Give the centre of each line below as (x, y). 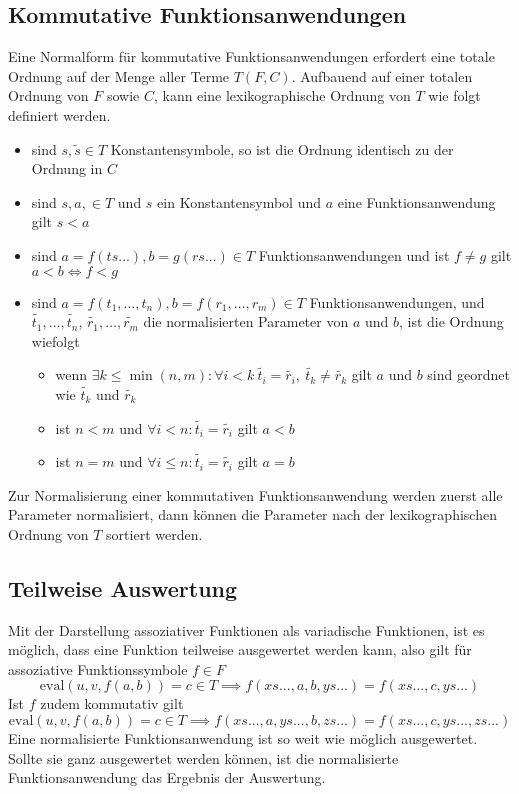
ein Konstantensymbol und (239, 201)
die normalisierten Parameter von (246, 321)
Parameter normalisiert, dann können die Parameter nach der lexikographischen (252, 514)
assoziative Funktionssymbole (98, 668)
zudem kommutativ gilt (112, 703)
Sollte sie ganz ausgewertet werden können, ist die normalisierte (203, 757)
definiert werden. (59, 114)
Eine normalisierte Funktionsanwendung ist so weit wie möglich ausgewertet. (243, 738)
